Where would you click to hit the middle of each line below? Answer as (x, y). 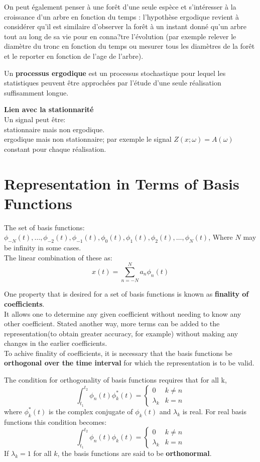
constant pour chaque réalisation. (55, 149)
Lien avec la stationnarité (49, 109)
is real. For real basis (215, 411)
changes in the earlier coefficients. (56, 343)
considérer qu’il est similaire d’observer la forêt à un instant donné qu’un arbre (125, 26)
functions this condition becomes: (55, 422)
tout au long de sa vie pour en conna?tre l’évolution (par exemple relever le (120, 36)
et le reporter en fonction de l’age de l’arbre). (74, 56)
